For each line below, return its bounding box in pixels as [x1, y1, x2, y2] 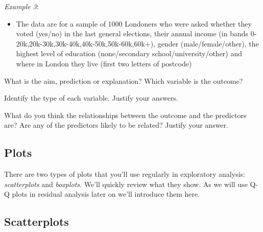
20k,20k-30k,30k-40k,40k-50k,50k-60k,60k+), [16, 38, 156, 49]
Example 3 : [4, 1, 39, 11]
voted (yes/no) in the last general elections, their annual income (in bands [16, 28, 249, 39]
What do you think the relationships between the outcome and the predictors [4, 109, 247, 120]
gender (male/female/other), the [157, 38, 259, 49]
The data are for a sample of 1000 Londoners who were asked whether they [16, 18, 252, 29]
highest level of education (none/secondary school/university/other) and [16, 48, 243, 59]
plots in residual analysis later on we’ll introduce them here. [12, 189, 200, 199]
